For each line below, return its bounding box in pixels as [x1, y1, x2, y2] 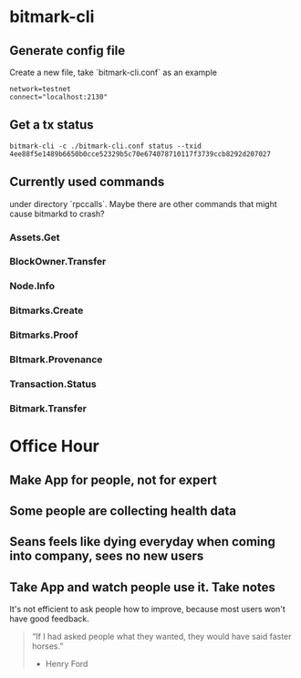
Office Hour [9, 436, 100, 457]
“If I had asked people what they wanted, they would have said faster [31, 631, 292, 642]
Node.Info [9, 280, 55, 293]
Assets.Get [9, 231, 60, 244]
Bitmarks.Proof [9, 329, 79, 341]
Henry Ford [45, 659, 88, 670]
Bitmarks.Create [9, 304, 84, 317]
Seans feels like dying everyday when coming [9, 534, 276, 549]
